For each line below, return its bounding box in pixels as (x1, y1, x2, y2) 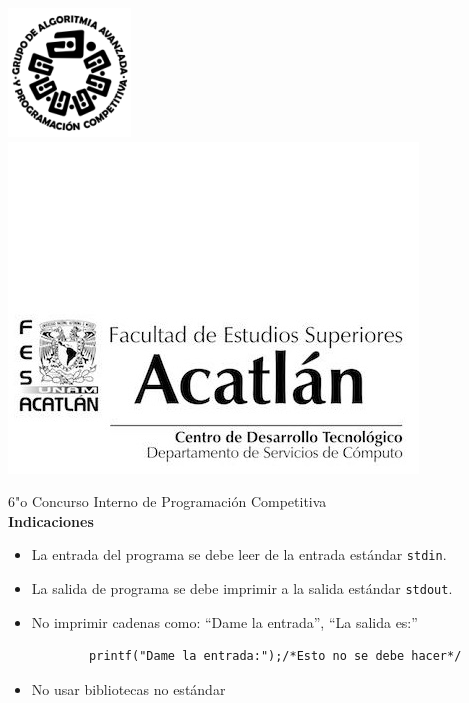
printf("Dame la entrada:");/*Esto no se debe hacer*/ (89, 649, 462, 664)
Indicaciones (8, 510, 94, 531)
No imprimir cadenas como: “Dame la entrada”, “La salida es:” (31, 611, 418, 632)
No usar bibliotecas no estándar (31, 678, 226, 699)
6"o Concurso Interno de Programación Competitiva (8, 491, 327, 512)
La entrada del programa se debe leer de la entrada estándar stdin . (31, 544, 447, 565)
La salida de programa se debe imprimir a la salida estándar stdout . (31, 578, 453, 599)
